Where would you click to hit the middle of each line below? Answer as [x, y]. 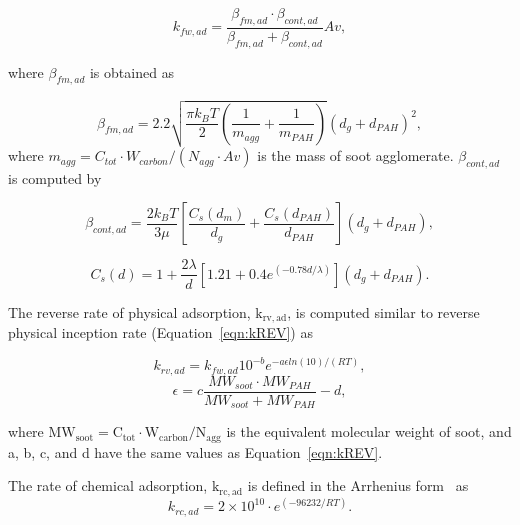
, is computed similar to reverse [383, 311]
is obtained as [132, 71]
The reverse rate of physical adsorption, [129, 311]
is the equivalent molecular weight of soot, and [369, 431]
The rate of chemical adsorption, [108, 485]
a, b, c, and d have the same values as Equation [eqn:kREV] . [195, 451]
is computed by [55, 177]
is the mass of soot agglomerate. [355, 155]
